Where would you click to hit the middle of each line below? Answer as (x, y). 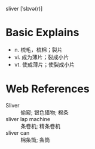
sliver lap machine (28, 119)
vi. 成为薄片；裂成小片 (42, 57)
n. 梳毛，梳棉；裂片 (39, 49)
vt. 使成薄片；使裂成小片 (45, 64)
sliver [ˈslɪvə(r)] (24, 9)
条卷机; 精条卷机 (41, 126)
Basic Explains (42, 33)
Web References (48, 89)
